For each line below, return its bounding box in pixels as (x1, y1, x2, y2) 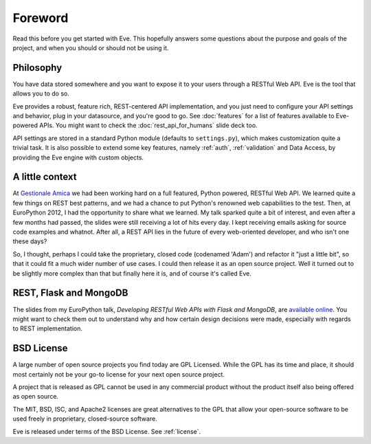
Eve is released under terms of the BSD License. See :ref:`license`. (12, 427, 201, 436)
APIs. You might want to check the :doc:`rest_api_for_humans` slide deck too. (38, 121, 258, 130)
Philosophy (12, 62, 63, 74)
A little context (12, 171, 77, 183)
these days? (12, 237, 47, 245)
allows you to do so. (12, 89, 70, 98)
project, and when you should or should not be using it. (12, 43, 169, 52)
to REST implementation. (12, 324, 82, 333)
